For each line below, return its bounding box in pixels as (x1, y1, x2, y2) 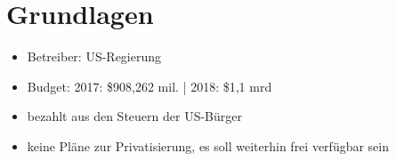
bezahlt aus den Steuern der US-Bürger (27, 107, 242, 125)
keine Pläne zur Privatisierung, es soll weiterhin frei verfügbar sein (27, 136, 390, 155)
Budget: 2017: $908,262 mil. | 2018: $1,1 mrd (27, 76, 272, 95)
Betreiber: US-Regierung (27, 47, 162, 66)
